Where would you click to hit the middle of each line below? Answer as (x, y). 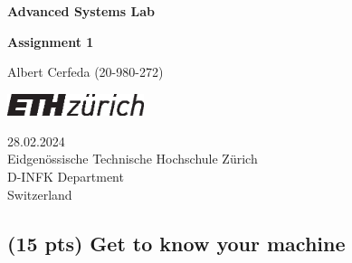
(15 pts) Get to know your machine (176, 243)
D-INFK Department (66, 176)
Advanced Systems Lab (81, 11)
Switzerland (40, 194)
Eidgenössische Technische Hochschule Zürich (133, 159)
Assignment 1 (51, 41)
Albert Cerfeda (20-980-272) (86, 72)
